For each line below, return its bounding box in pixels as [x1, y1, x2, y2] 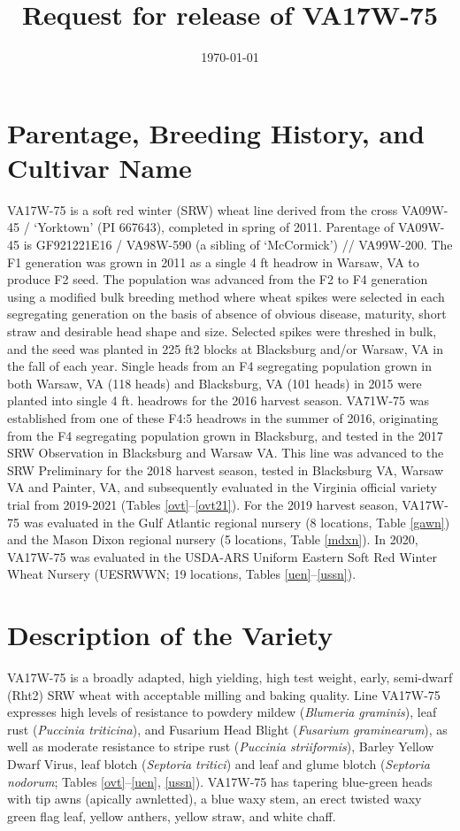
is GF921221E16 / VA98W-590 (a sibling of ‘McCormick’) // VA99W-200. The [23, 235, 453, 254]
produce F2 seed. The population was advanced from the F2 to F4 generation [7, 270, 428, 289]
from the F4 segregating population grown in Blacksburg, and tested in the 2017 [7, 426, 443, 444]
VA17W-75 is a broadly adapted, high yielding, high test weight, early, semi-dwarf [7, 668, 453, 687]
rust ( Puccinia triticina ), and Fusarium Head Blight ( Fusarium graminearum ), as [7, 719, 448, 738]
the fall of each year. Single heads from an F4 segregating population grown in [7, 357, 433, 375]
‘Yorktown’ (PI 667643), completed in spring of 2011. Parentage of [34, 218, 395, 236]
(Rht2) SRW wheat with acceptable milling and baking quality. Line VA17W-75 [7, 685, 441, 704]
